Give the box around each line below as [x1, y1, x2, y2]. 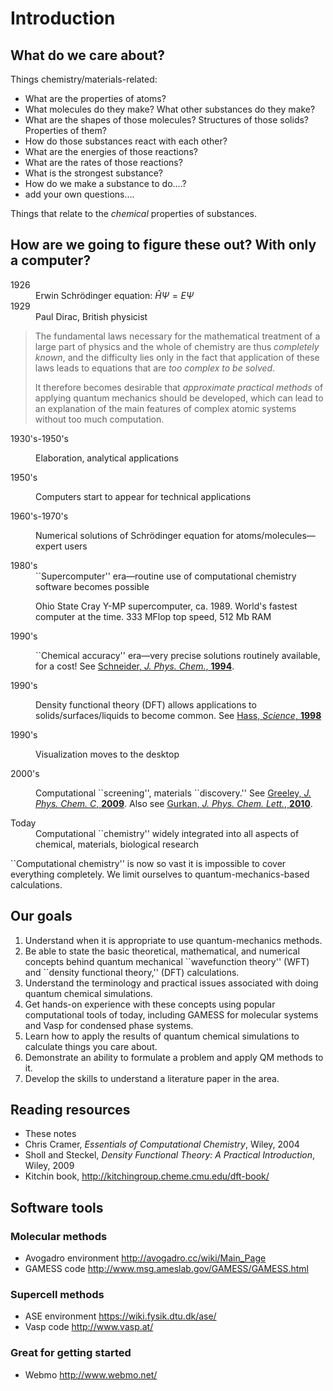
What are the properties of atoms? [24, 93, 167, 104]
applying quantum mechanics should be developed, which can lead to [34, 392, 324, 404]
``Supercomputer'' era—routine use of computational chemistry [35, 570, 297, 582]
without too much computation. [34, 413, 165, 425]
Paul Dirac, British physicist [35, 310, 148, 322]
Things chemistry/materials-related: [10, 73, 158, 85]
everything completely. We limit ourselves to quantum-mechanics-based [10, 868, 310, 880]
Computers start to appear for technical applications [35, 490, 252, 502]
